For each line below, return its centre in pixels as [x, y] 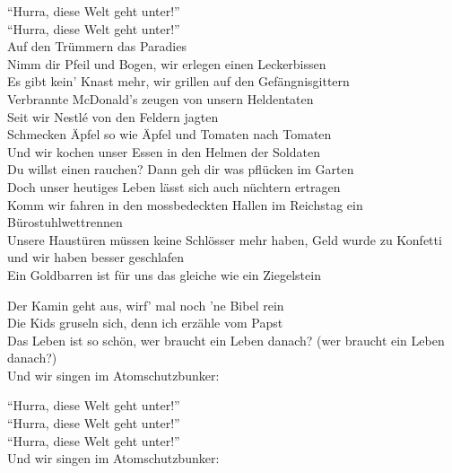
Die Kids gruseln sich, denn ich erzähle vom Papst [145, 323]
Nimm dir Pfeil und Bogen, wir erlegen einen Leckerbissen [167, 63]
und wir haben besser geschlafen [96, 257]
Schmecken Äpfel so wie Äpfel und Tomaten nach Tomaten [169, 134]
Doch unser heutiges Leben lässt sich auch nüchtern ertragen [174, 186]
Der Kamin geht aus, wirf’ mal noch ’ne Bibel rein [146, 305]
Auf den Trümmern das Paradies [97, 46]
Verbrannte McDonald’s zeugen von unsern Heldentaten [161, 98]
